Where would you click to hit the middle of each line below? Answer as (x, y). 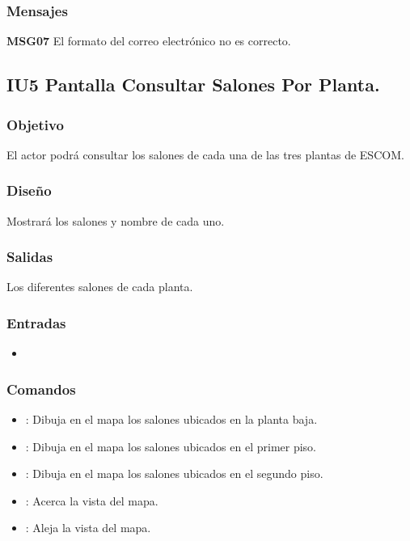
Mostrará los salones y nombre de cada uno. (116, 220)
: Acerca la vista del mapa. (92, 500)
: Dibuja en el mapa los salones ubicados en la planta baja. (171, 419)
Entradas (36, 322)
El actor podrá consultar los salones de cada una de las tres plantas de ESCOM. (205, 154)
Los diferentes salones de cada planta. (100, 287)
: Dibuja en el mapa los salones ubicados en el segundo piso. (174, 473)
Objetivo (35, 124)
